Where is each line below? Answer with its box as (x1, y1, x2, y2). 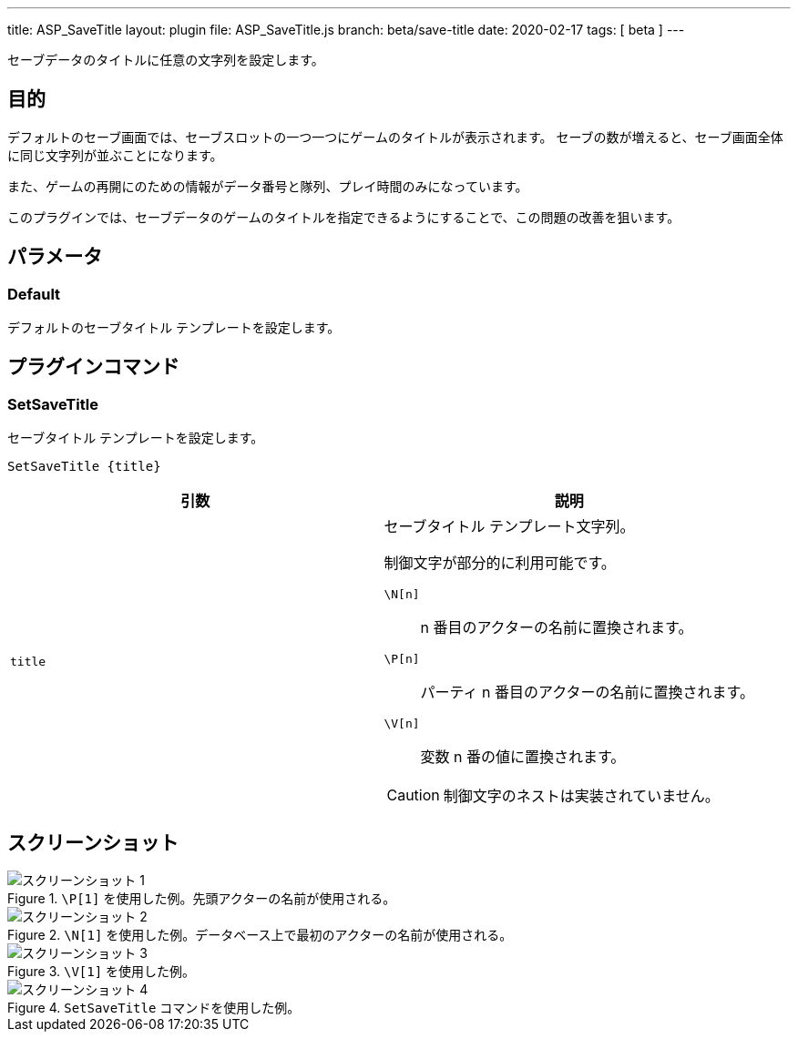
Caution (386, 786, 440, 805)
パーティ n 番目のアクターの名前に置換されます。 (420, 683, 754, 702)
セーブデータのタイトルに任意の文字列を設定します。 (7, 52, 324, 67)
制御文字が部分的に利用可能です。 (384, 554, 616, 573)
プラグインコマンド (7, 355, 179, 379)
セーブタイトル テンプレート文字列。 (384, 517, 635, 536)
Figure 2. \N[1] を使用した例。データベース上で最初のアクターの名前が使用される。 (7, 927, 513, 943)
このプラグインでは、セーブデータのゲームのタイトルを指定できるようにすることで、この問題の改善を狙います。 (7, 209, 680, 225)
